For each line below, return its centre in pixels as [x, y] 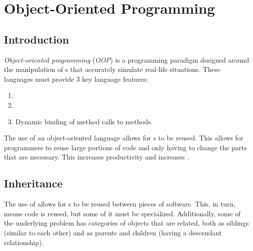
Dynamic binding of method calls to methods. [84, 121]
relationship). [24, 242]
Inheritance [33, 183]
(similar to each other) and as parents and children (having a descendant [113, 232]
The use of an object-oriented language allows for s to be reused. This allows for [124, 138]
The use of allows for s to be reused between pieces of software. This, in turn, [120, 204]
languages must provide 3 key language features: [76, 79]
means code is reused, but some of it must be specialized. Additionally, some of [122, 213]
